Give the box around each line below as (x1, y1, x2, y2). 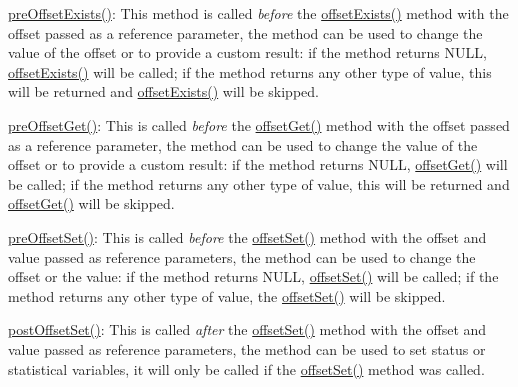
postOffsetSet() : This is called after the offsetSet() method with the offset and (8, 319, 487, 340)
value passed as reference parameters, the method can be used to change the (8, 246, 476, 267)
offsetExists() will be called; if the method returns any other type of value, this (8, 61, 492, 82)
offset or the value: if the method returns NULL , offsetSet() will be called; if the (8, 266, 499, 287)
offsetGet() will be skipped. (8, 193, 175, 214)
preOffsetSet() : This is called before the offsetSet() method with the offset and (8, 226, 487, 247)
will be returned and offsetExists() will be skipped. (8, 81, 319, 102)
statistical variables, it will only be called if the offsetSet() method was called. (8, 358, 485, 379)
